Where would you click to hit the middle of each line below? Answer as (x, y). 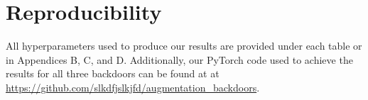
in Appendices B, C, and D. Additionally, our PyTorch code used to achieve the (179, 59)
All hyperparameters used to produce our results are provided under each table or (184, 46)
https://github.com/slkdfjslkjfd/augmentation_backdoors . (133, 87)
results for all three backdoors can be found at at (113, 73)
